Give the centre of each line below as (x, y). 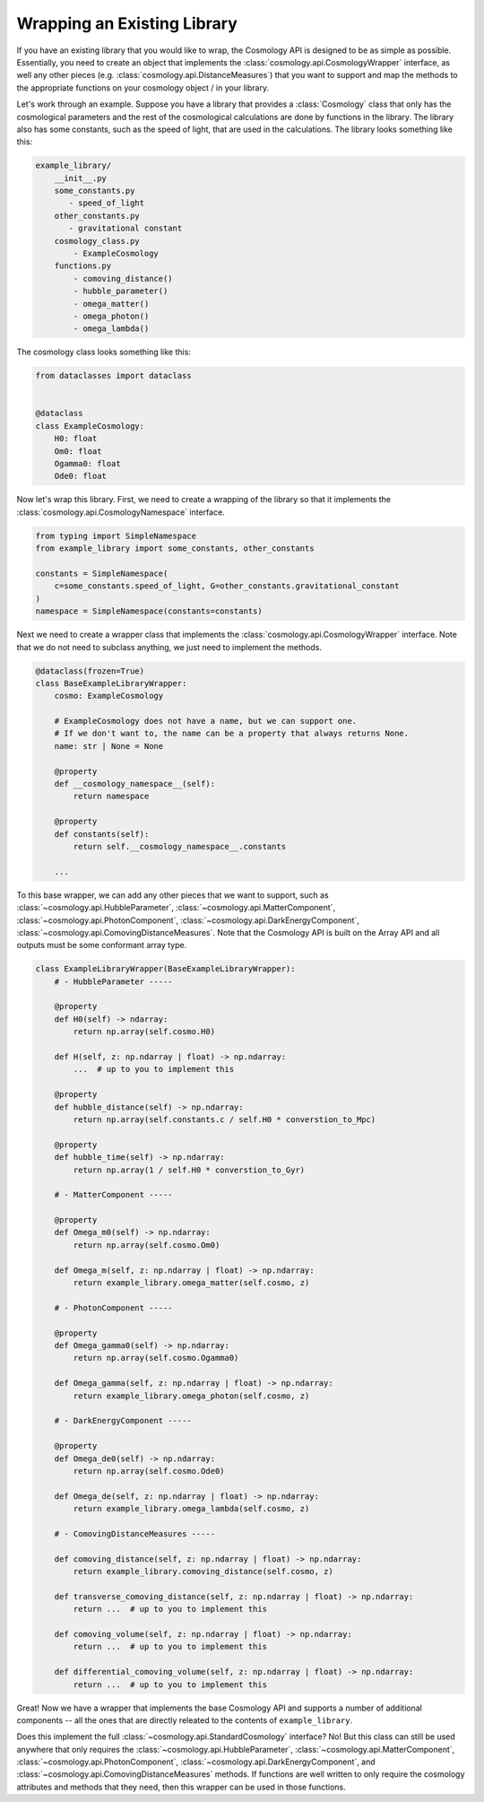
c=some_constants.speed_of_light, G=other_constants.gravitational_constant (227, 586)
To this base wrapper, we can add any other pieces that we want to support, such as (173, 895)
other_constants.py (97, 216)
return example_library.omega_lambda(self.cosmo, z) (191, 1509)
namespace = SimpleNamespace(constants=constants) (149, 611)
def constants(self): (102, 834)
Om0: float (78, 451)
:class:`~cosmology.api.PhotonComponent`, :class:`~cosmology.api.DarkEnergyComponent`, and (196, 1762)
